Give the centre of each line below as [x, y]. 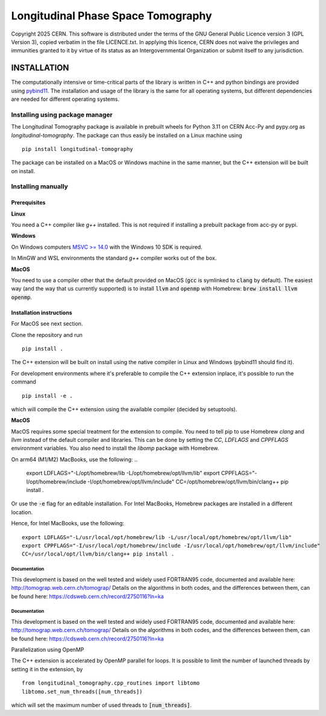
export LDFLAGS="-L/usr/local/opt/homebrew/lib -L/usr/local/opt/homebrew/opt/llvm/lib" [157, 537]
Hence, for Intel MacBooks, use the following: [68, 523]
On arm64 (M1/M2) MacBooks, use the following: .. [74, 459]
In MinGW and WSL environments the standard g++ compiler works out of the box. [114, 258]
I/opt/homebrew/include [56, 481]
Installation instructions [42, 312]
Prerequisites [28, 203]
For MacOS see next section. [47, 324]
